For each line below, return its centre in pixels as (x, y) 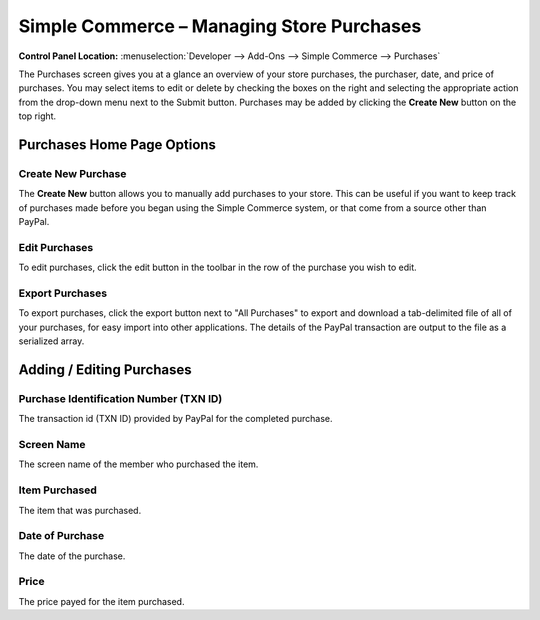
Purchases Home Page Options (117, 144)
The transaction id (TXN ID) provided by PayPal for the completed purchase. (176, 419)
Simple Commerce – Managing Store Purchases (220, 26)
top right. (37, 116)
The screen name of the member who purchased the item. (138, 464)
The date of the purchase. (72, 556)
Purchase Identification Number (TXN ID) (120, 398)
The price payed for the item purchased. (101, 601)
